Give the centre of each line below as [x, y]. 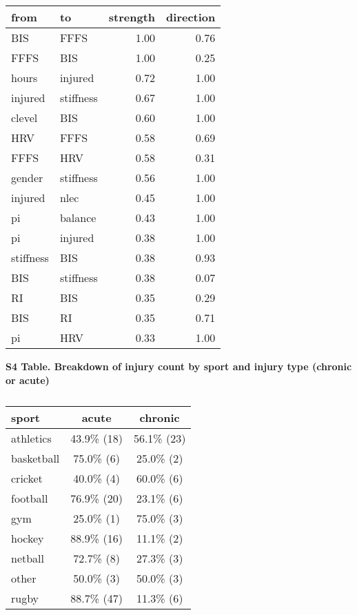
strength [132, 17]
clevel [24, 118]
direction [191, 17]
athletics [31, 438]
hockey [28, 538]
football [30, 498]
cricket [27, 478]
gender [27, 178]
